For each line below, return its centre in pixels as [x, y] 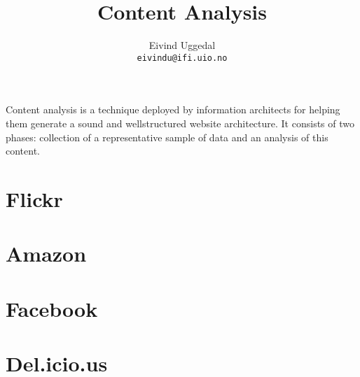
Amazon [46, 254]
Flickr [34, 198]
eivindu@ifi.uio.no [182, 58]
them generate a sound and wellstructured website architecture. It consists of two [180, 123]
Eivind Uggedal [182, 45]
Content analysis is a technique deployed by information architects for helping [173, 109]
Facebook [52, 308]
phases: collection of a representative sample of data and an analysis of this [167, 137]
